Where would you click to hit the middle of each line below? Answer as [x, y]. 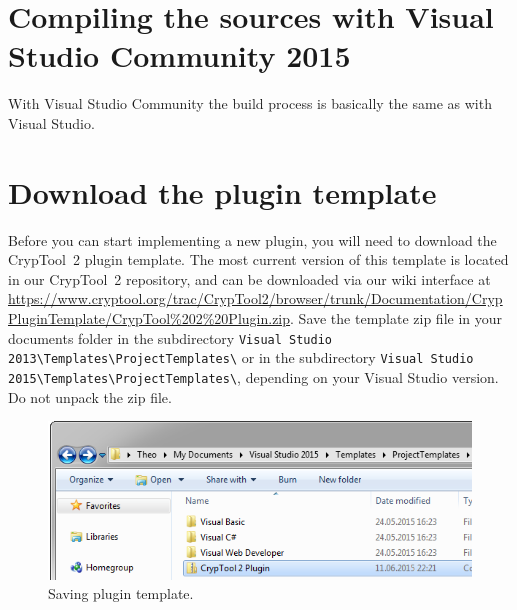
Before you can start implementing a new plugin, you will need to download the [252, 239]
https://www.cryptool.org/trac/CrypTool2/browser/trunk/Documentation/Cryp [255, 298]
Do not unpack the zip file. [90, 396]
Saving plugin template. [121, 593]
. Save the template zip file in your [396, 318]
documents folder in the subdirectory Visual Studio [170, 337]
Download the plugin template [222, 191]
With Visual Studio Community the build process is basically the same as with [250, 103]
